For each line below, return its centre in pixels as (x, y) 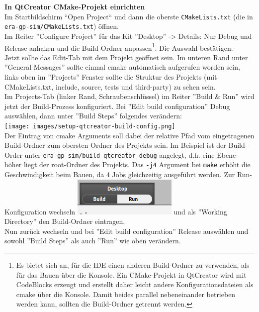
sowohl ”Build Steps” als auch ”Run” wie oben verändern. (93, 241)
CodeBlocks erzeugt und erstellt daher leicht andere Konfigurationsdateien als (135, 284)
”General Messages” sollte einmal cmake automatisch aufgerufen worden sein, (122, 67)
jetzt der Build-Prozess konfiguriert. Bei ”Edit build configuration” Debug (117, 106)
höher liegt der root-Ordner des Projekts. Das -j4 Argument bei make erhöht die (128, 164)
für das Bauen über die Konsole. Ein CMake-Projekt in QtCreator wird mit (131, 274)
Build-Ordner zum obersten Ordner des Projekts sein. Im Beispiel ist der (115, 145)
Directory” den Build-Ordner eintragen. (65, 221)
